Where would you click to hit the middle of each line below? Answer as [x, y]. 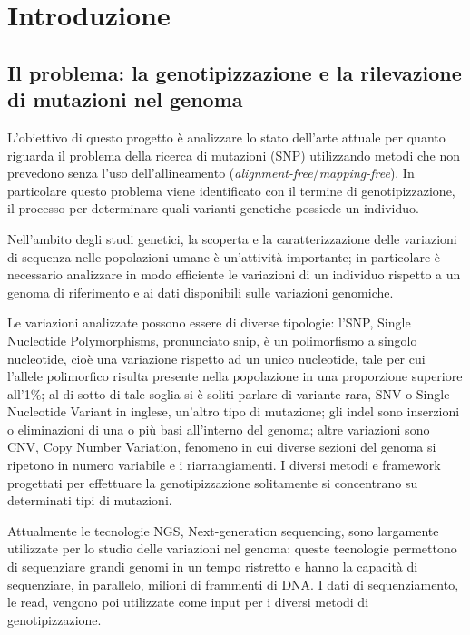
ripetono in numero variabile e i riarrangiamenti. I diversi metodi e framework [224, 465]
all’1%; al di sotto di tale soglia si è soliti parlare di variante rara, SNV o [210, 393]
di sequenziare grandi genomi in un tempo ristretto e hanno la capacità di [213, 567]
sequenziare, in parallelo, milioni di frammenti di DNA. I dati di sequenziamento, [233, 584]
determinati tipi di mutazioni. [90, 500]
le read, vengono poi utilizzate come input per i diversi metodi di [188, 602]
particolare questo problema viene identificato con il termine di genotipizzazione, [231, 190]
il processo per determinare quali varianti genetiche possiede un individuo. [213, 208]
